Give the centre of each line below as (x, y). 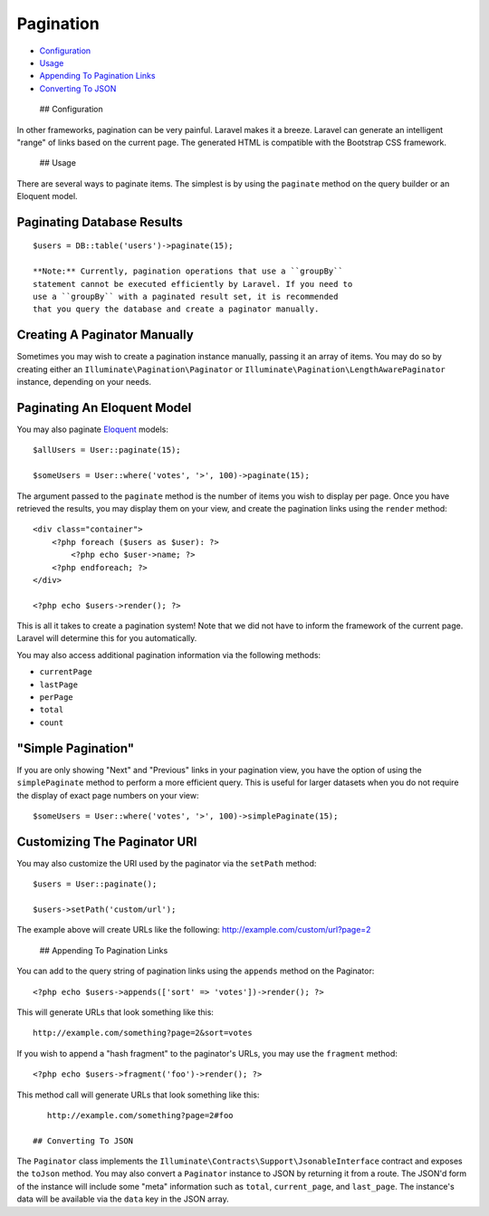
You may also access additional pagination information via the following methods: (169, 655)
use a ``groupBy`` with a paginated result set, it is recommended (186, 297)
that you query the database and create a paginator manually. (176, 309)
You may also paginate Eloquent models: (93, 429)
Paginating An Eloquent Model (104, 407)
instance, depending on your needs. (84, 382)
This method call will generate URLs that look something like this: (138, 1095)
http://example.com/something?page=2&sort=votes (143, 1033)
